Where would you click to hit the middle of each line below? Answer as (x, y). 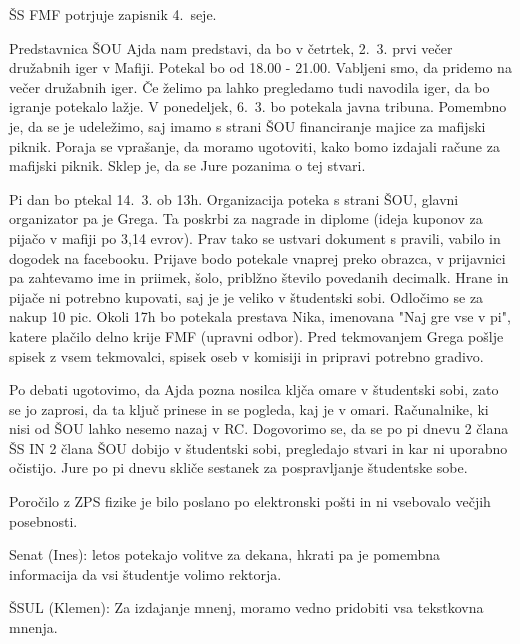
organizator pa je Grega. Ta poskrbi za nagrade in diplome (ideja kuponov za (246, 218)
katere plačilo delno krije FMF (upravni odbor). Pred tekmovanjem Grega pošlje (256, 335)
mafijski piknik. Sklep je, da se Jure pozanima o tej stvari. (187, 165)
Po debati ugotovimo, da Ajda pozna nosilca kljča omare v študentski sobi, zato (254, 389)
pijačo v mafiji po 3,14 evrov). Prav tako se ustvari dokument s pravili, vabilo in (255, 237)
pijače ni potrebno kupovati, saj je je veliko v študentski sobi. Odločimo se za (246, 296)
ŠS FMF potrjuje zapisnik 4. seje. (113, 14)
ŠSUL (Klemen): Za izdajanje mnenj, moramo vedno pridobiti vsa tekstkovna (246, 607)
